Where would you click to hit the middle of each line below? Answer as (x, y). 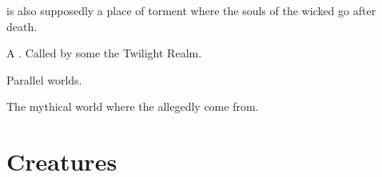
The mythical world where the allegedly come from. (133, 106)
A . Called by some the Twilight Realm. (104, 53)
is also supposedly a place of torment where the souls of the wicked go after (191, 10)
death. (22, 26)
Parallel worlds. (44, 79)
